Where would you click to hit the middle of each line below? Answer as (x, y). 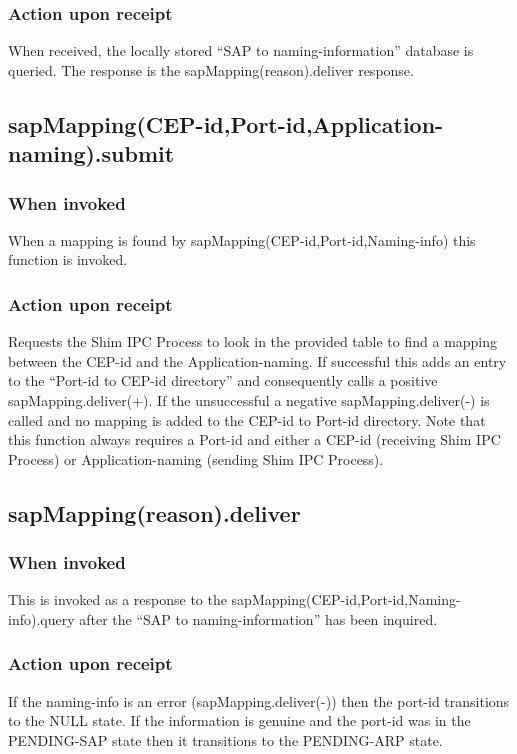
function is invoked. (68, 259)
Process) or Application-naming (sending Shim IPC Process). (196, 458)
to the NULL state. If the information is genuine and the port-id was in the (239, 720)
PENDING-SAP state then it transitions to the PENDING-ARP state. (225, 739)
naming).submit (91, 153)
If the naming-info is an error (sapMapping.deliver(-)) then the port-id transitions (259, 700)
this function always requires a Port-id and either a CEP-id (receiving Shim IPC (254, 439)
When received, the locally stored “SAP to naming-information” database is (241, 50)
